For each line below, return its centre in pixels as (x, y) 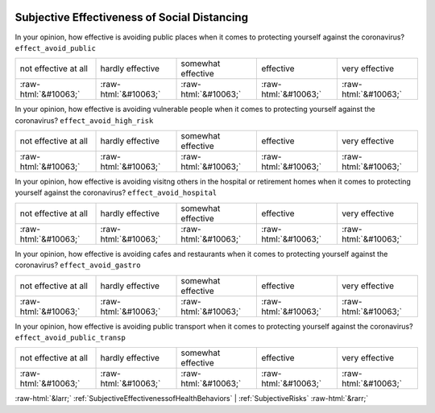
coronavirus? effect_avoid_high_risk (84, 120)
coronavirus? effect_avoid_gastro (78, 265)
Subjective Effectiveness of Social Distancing (132, 17)
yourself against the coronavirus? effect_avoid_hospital (116, 192)
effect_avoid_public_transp (70, 338)
